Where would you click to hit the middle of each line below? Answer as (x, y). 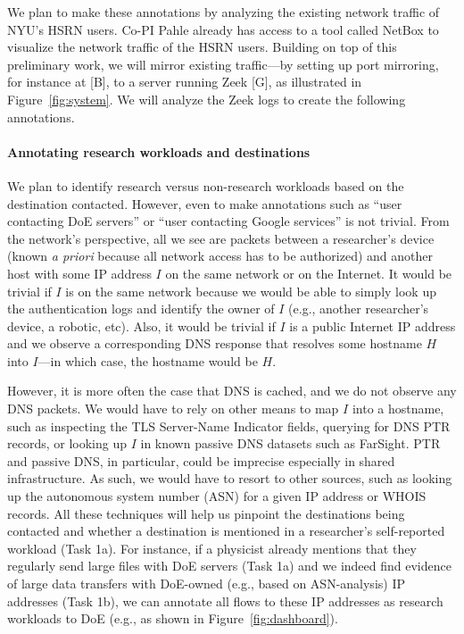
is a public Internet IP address (373, 325)
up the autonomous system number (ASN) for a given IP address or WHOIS (217, 496)
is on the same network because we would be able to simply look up (251, 291)
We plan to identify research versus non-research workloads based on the (206, 185)
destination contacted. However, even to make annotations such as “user (205, 203)
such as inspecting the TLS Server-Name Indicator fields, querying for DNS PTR (229, 425)
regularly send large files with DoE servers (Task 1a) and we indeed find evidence (229, 566)
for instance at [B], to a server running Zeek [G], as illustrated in (185, 82)
